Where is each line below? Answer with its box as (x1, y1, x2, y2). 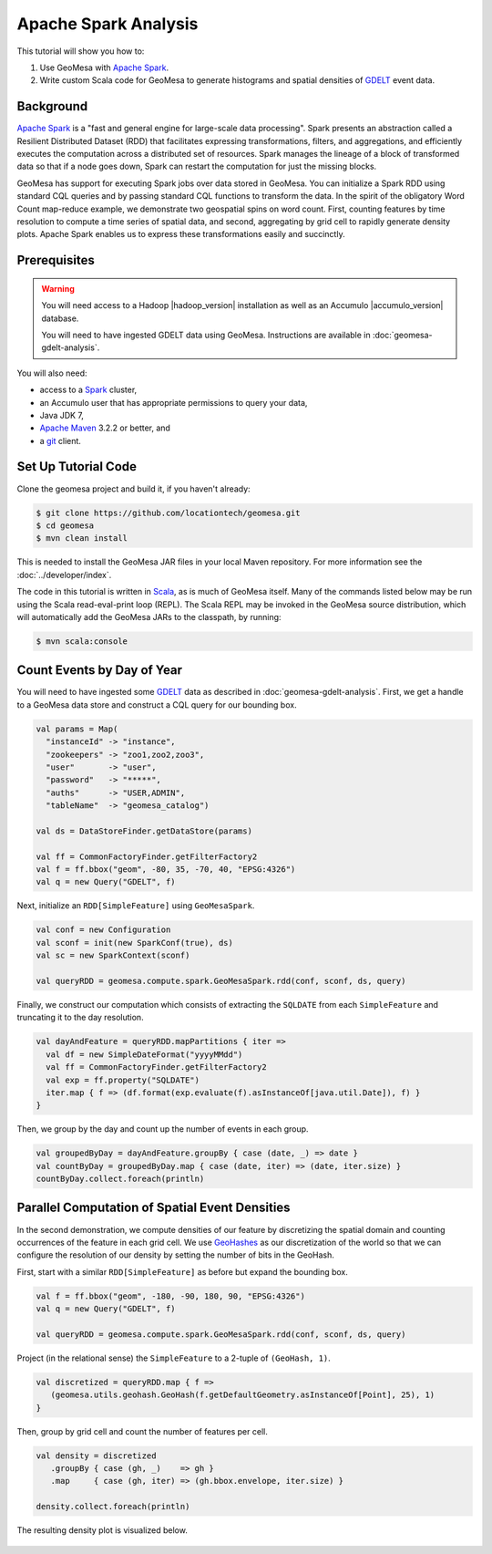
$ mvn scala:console (36, 636, 128, 647)
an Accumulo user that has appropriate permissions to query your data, (39, 397, 308, 408)
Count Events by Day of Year (16, 662, 182, 679)
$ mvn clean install (36, 534, 128, 544)
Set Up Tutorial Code (16, 459, 137, 474)
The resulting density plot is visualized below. (16, 1525, 189, 1536)
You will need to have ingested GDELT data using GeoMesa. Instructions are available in (41, 329, 371, 340)
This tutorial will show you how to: (16, 46, 145, 57)
